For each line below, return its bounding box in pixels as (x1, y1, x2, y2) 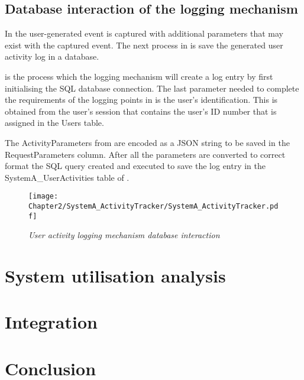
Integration (5, 310, 98, 334)
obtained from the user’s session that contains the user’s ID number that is (5, 105, 277, 117)
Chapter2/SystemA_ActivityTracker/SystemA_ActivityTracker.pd (28, 202, 279, 210)
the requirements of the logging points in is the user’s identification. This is (5, 93, 278, 106)
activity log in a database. (5, 50, 99, 63)
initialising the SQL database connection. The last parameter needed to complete (5, 82, 299, 94)
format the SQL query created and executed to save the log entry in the (5, 160, 266, 172)
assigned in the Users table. (5, 116, 104, 129)
